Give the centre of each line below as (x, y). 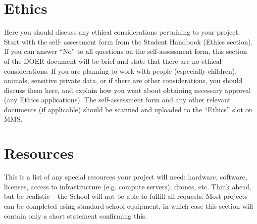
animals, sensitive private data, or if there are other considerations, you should (123, 80)
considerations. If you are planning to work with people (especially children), (121, 70)
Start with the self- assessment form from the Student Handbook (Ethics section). (128, 41)
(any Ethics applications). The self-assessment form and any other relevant (117, 100)
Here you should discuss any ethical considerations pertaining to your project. (122, 32)
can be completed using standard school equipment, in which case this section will (128, 205)
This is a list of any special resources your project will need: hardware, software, (126, 177)
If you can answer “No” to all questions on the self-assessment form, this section (126, 51)
